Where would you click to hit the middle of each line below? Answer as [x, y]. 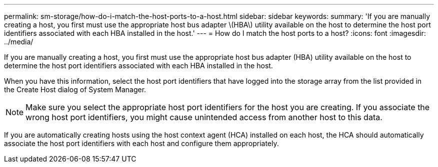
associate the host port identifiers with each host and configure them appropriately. [141, 143]
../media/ [19, 42]
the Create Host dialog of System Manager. [75, 89]
